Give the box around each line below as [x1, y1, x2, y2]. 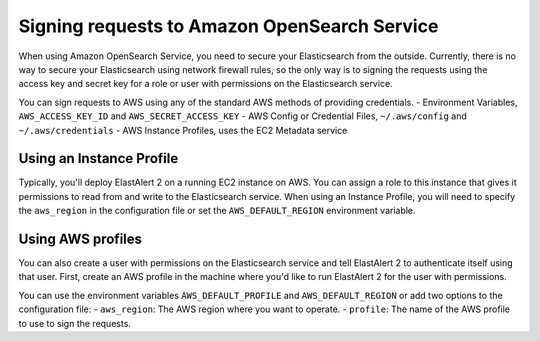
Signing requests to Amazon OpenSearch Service [18, 15, 439, 37]
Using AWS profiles [18, 231, 143, 247]
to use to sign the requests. [18, 317, 132, 329]
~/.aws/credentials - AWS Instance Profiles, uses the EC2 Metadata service [18, 124, 348, 136]
